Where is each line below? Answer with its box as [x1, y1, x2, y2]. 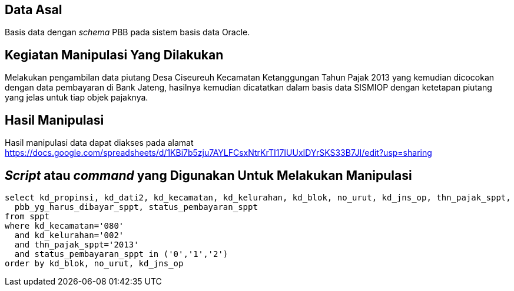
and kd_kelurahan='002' [14, 230, 124, 240]
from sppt [5, 211, 49, 221]
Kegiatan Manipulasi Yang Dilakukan [5, 47, 224, 62]
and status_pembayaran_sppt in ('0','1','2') [14, 249, 228, 259]
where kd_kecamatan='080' [5, 220, 124, 230]
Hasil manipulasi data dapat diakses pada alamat [5, 138, 194, 148]
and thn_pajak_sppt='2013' [14, 239, 139, 249]
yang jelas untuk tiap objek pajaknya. [5, 92, 148, 103]
